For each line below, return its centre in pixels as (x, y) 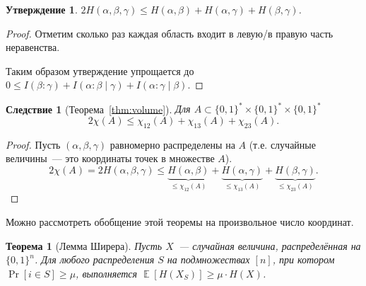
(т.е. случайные (282, 144)
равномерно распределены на (172, 144)
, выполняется (107, 273)
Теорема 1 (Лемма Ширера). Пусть (84, 245)
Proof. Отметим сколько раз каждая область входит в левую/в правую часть (170, 33)
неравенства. (33, 47)
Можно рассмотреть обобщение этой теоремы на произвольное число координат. (180, 221)
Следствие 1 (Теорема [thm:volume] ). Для (98, 109)
